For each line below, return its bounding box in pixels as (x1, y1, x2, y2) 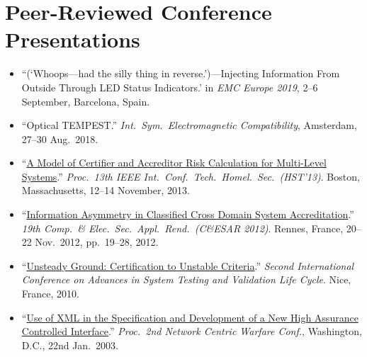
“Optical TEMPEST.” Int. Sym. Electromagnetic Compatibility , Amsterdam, (21, 118, 357, 132)
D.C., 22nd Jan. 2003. (21, 337, 118, 352)
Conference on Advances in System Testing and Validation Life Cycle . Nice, (21, 272, 351, 287)
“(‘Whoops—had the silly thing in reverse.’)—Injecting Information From (21, 66, 340, 81)
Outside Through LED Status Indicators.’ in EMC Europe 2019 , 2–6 (21, 79, 318, 94)
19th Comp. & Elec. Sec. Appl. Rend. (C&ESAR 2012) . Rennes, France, (21, 220, 344, 235)
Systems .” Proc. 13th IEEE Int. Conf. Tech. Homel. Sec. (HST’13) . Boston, (21, 169, 360, 183)
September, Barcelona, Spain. (21, 93, 150, 108)
